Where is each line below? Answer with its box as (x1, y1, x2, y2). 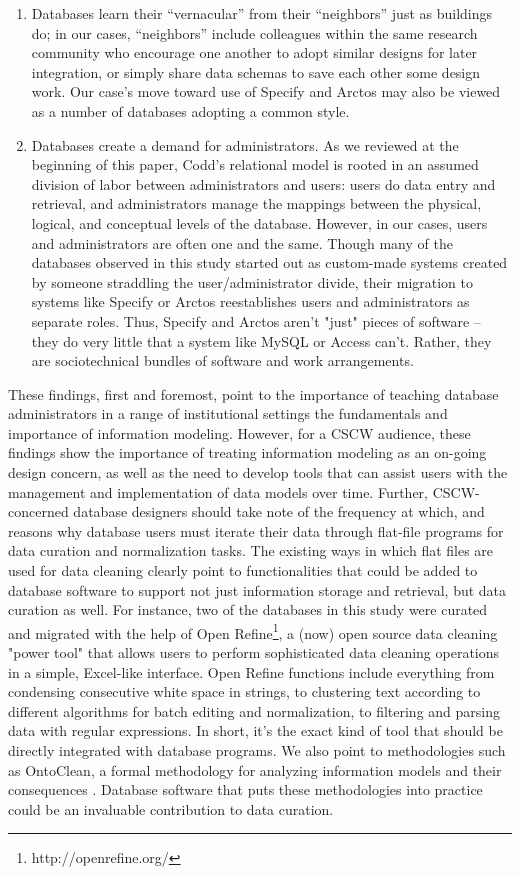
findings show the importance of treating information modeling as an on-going (8, 442, 487, 463)
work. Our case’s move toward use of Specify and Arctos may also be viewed (31, 81, 501, 102)
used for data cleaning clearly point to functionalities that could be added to (8, 560, 478, 581)
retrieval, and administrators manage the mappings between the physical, (31, 193, 482, 214)
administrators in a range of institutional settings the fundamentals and (8, 403, 448, 424)
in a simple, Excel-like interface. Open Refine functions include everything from (8, 661, 495, 682)
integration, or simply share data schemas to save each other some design (31, 61, 481, 82)
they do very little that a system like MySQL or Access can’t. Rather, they (31, 330, 492, 351)
